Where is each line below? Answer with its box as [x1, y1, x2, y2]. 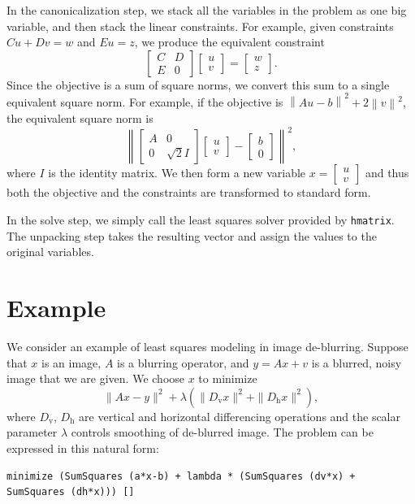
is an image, [41, 354, 102, 371]
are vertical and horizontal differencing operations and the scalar [79, 407, 401, 424]
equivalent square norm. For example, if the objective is [6, 93, 283, 111]
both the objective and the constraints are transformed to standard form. [6, 184, 371, 201]
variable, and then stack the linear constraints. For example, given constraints [6, 17, 394, 34]
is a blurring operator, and [117, 354, 249, 371]
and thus [365, 164, 409, 181]
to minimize [198, 370, 257, 387]
